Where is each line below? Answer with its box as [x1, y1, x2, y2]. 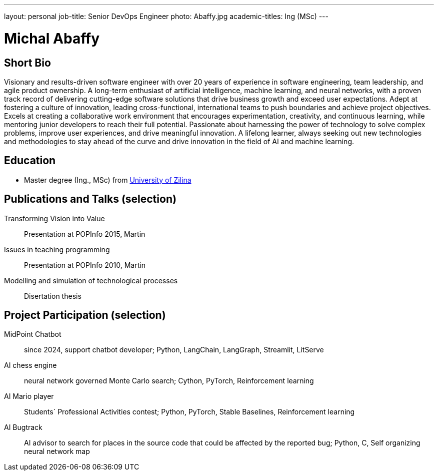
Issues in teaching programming [4, 245, 110, 254]
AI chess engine [4, 361, 57, 370]
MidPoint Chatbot [4, 330, 61, 339]
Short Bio [4, 56, 51, 69]
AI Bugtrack [4, 423, 42, 432]
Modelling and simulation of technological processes [4, 276, 178, 285]
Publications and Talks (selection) [4, 193, 176, 206]
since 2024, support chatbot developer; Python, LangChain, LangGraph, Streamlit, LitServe [24, 345, 324, 354]
